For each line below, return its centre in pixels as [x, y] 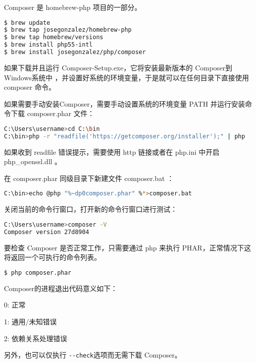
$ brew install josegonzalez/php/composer [75, 52]
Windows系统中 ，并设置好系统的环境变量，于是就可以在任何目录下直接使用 [127, 77]
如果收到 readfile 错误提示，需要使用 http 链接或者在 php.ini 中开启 [112, 151]
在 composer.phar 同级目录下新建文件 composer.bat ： [89, 178]
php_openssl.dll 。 [33, 161]
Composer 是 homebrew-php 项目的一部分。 [73, 7]
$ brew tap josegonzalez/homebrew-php [68, 30]
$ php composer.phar [38, 272]
